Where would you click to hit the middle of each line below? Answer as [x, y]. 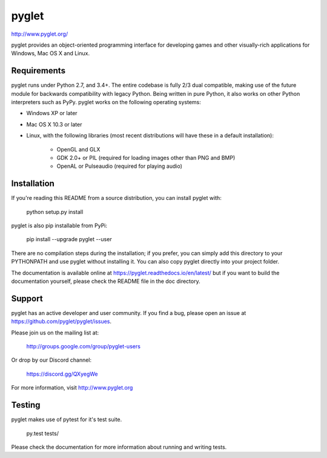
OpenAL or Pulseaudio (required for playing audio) [120, 166]
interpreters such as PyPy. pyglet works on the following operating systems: [106, 102]
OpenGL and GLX [78, 149]
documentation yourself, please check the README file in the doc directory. [106, 281]
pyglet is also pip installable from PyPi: [59, 226]
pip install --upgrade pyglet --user [69, 239]
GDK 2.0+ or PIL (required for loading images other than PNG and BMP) [146, 158]
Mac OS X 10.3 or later [54, 124]
